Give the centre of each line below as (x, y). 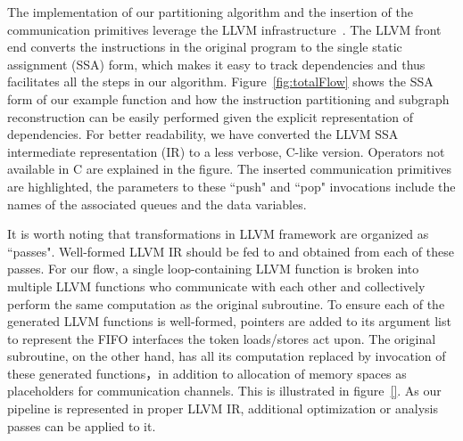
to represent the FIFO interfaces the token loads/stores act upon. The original (222, 338)
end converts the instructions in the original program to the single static (205, 47)
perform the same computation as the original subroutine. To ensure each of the (226, 303)
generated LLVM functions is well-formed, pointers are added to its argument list (229, 321)
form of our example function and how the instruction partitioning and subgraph (228, 98)
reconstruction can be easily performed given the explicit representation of (211, 116)
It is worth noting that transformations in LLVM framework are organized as (218, 234)
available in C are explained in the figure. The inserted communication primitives (230, 169)
